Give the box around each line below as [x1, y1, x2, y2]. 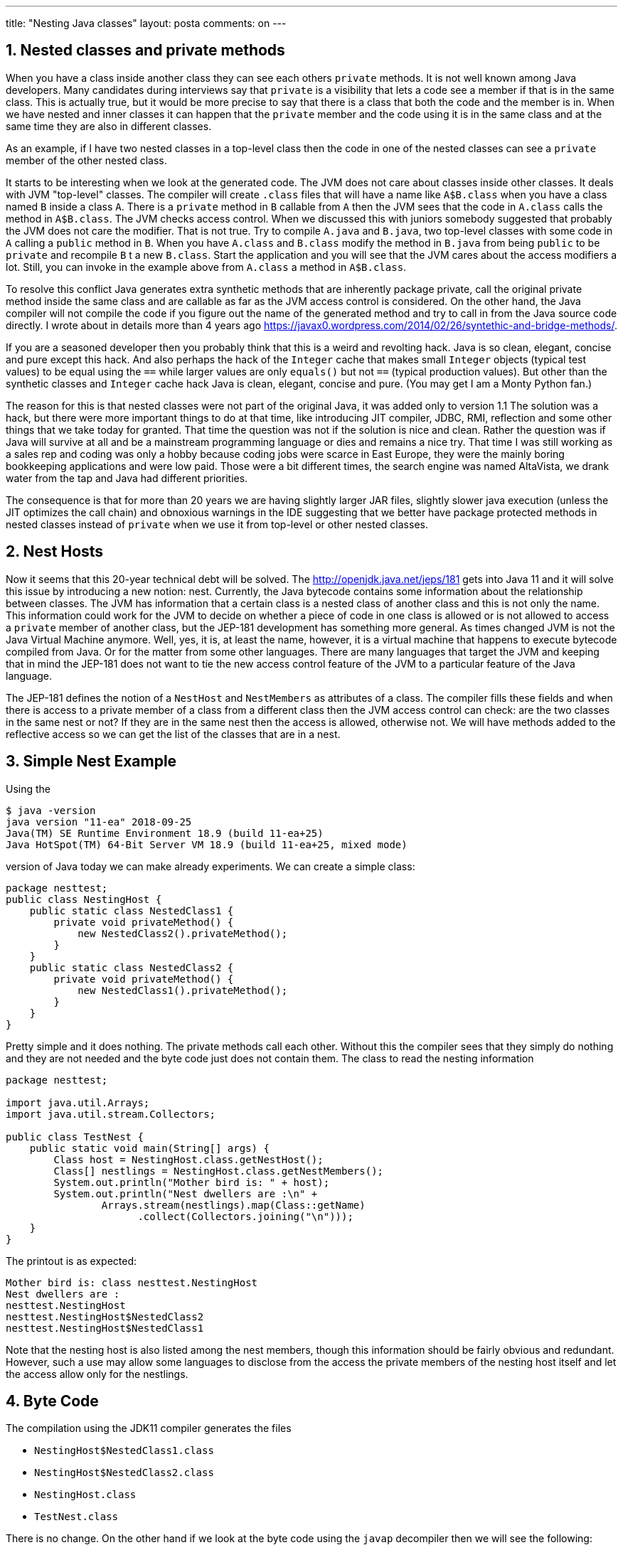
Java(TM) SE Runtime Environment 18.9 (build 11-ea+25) [6, 827, 324, 839]
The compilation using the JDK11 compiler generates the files [6, 1422, 292, 1435]
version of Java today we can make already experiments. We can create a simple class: [6, 860, 415, 872]
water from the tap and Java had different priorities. [6, 471, 248, 484]
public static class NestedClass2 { [29, 961, 234, 973]
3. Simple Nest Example [6, 752, 177, 771]
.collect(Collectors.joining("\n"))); [137, 1210, 353, 1222]
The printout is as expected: [6, 1254, 137, 1267]
